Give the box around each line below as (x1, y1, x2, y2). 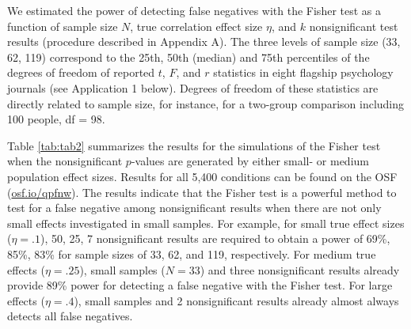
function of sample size (7, 17, 118, 34)
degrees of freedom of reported (7, 64, 155, 81)
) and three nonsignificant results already (200, 261, 400, 278)
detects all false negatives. (7, 308, 133, 324)
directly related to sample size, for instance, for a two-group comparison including (7, 95, 405, 112)
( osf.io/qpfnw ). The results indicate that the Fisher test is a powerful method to (7, 183, 397, 200)
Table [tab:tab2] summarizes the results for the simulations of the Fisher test (7, 137, 381, 153)
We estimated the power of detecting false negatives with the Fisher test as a (7, 2, 381, 18)
